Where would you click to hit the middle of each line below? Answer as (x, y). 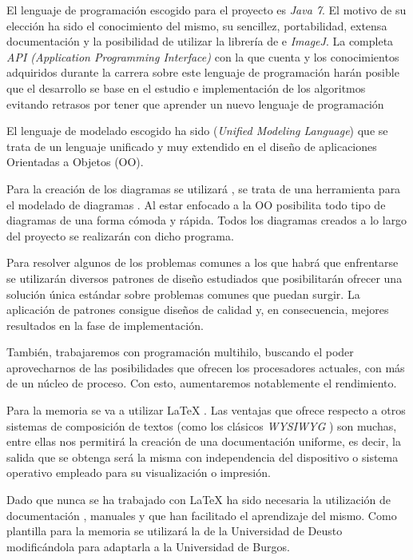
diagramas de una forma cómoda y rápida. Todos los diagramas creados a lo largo (207, 220)
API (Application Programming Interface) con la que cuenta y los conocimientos (203, 56)
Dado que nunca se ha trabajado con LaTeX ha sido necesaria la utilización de (199, 500)
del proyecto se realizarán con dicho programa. (120, 235)
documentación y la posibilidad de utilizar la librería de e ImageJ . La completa (200, 41)
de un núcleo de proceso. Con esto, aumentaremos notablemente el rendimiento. (202, 383)
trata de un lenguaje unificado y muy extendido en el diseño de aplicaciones (192, 146)
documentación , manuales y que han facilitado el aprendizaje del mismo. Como (202, 515)
